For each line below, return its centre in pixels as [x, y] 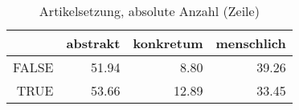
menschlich [251, 43]
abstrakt [93, 43]
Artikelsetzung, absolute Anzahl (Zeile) [149, 11]
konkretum [168, 43]
